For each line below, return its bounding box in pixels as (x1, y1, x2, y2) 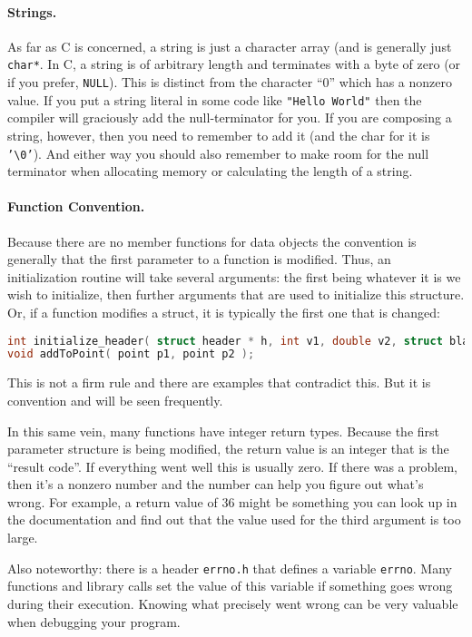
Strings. (7, 2, 57, 21)
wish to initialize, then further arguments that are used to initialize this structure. (7, 285, 465, 304)
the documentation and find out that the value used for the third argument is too (7, 510, 461, 529)
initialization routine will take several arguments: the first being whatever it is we (7, 267, 461, 286)
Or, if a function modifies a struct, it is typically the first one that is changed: (7, 302, 440, 321)
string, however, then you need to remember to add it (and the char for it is (7, 125, 430, 144)
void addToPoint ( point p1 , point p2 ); (7, 348, 255, 361)
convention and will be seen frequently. (7, 390, 223, 409)
